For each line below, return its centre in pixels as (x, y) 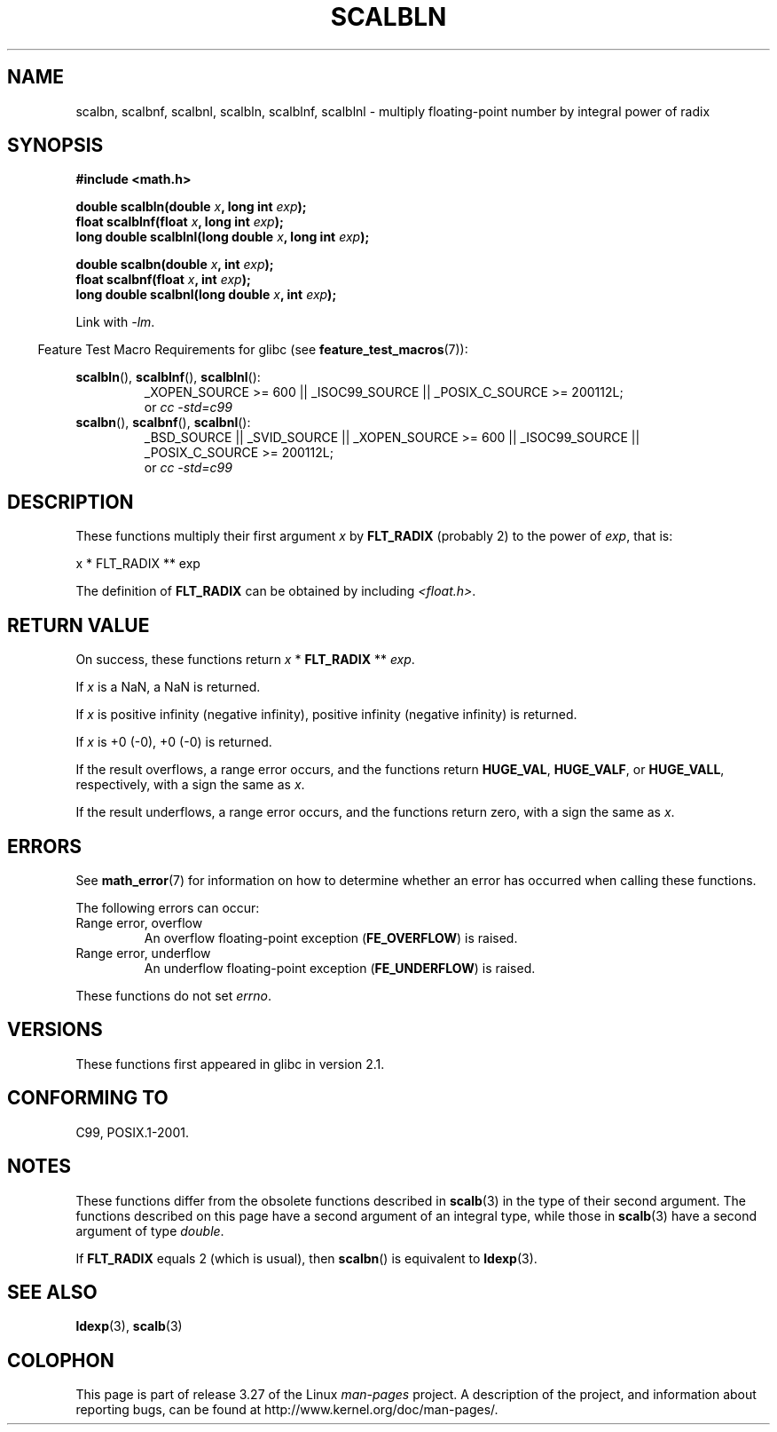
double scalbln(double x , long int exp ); (191, 207)
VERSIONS (55, 1030)
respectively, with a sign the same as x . (190, 785)
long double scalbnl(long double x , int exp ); (206, 295)
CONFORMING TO (88, 1098)
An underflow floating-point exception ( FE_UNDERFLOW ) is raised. (340, 968)
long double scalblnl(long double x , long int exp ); (223, 237)
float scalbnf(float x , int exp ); (163, 280)
